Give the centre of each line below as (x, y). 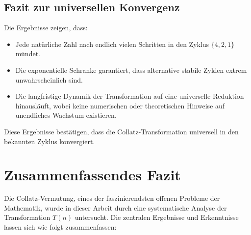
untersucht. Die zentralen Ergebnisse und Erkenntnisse (157, 217)
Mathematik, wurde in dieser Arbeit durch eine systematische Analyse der (115, 207)
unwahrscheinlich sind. (49, 79)
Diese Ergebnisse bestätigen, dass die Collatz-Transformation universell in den (121, 131)
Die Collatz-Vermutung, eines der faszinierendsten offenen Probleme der (112, 198)
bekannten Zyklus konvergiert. (50, 141)
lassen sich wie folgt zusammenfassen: (60, 227)
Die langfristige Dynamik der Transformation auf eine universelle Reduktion (130, 96)
